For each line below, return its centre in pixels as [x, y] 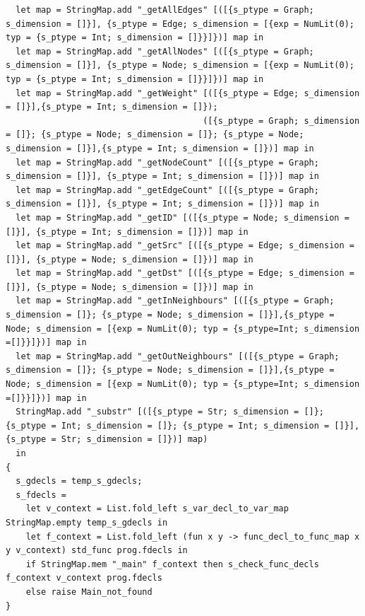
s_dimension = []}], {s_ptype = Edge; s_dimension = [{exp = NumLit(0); [180, 24]
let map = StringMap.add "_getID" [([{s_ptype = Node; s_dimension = [182, 217]
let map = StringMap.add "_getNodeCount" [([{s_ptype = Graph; [167, 162]
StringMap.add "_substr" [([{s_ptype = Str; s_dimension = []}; [170, 412]
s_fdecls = [41, 495]
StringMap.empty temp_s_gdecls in [87, 522]
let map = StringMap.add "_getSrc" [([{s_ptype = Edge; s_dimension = [185, 246]
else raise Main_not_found [89, 592]
